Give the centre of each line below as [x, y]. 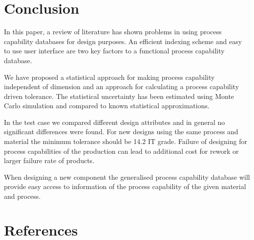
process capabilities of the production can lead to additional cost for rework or [121, 151]
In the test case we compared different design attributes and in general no [115, 122]
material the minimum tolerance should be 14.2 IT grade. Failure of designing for [126, 141]
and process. [22, 196]
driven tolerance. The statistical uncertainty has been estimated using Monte [119, 96]
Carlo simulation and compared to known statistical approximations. [107, 106]
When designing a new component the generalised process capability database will [127, 177]
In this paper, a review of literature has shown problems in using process [113, 32]
